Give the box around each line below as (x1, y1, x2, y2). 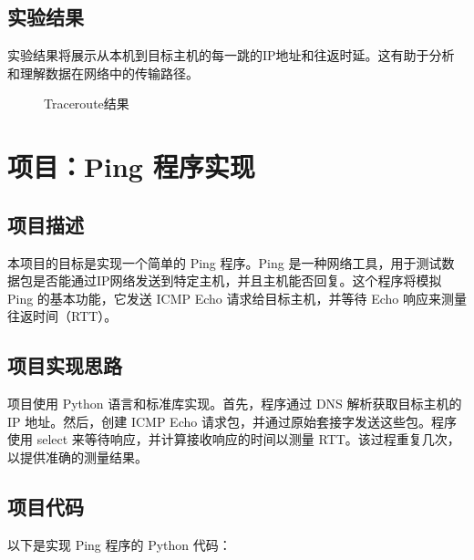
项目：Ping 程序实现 (7, 148, 255, 185)
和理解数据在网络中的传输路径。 (7, 63, 199, 82)
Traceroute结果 (44, 94, 129, 113)
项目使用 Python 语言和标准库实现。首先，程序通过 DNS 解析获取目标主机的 (7, 394, 462, 413)
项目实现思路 (7, 351, 122, 379)
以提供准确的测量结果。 (7, 447, 148, 466)
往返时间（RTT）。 (7, 306, 118, 326)
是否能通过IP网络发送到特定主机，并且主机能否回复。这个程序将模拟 (32, 271, 442, 290)
